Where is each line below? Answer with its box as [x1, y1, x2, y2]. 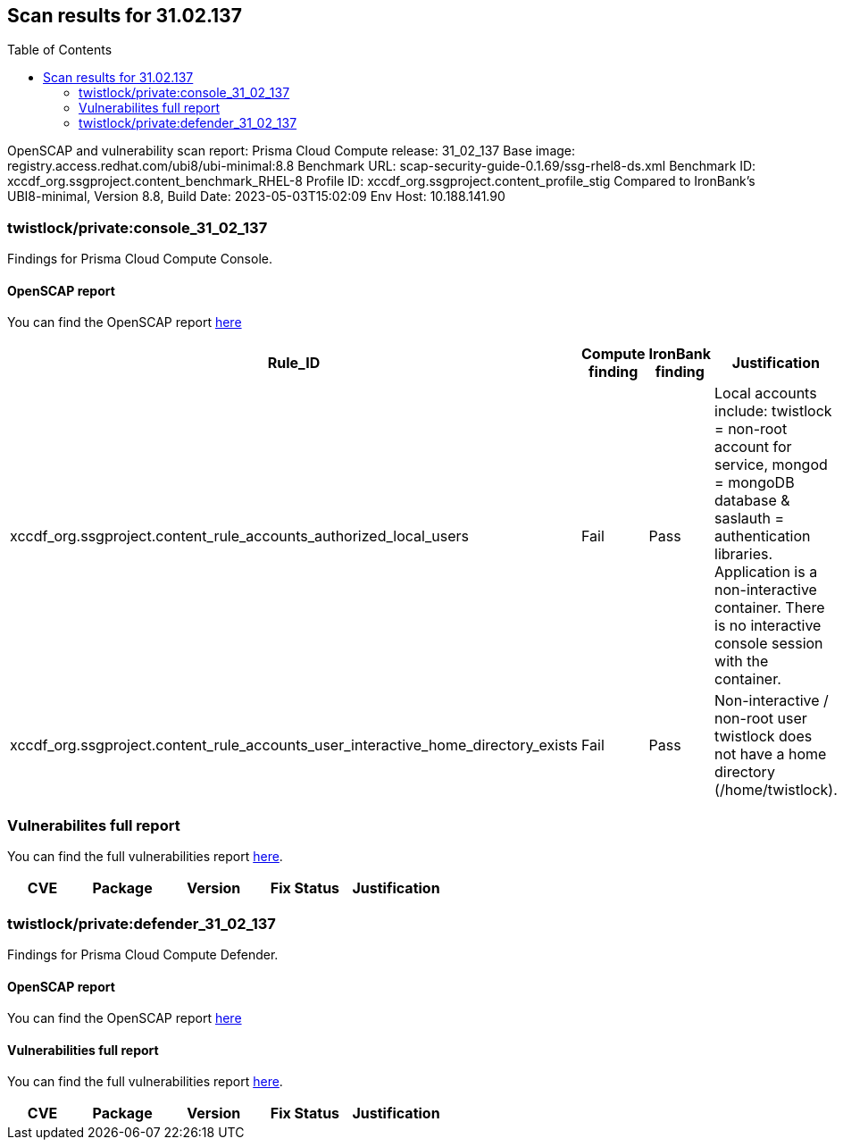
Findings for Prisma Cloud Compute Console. [7, 251, 272, 267]
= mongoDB [714, 473, 795, 492]
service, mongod [714, 456, 828, 474]
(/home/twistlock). [714, 781, 838, 800]
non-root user [714, 709, 807, 728]
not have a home [714, 745, 827, 764]
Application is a [714, 563, 818, 582]
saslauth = [714, 509, 785, 528]
